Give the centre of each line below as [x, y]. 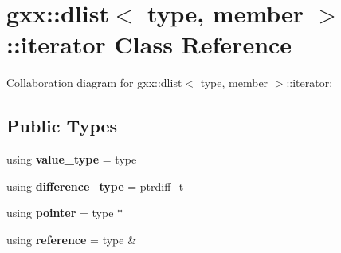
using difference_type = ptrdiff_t [95, 186]
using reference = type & [72, 239]
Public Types [62, 126]
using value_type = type [72, 159]
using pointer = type [60, 213]
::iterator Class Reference [149, 44]
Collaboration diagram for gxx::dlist [94, 83]
